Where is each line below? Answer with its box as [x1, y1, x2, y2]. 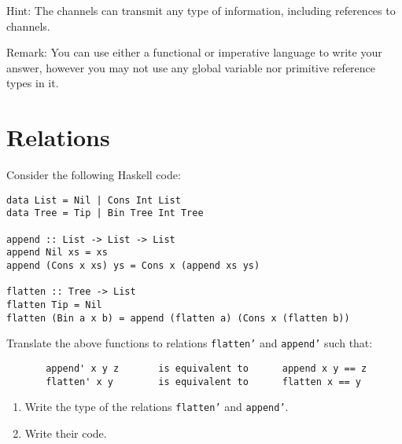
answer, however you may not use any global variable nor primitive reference [6, 59, 376, 75]
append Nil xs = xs [6, 247, 108, 259]
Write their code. [24, 424, 107, 441]
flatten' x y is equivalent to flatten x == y [46, 376, 362, 387]
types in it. [6, 75, 59, 91]
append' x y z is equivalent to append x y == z [46, 362, 367, 374]
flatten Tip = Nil [6, 299, 102, 310]
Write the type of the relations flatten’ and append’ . [24, 398, 289, 415]
